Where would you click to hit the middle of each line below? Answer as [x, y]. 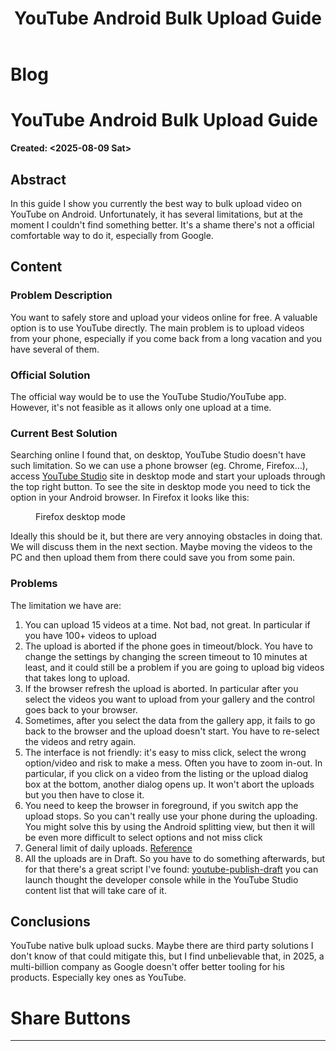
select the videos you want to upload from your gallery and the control [169, 699]
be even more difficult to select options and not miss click [143, 837]
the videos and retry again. [80, 741]
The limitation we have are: [66, 605]
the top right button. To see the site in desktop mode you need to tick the [160, 487]
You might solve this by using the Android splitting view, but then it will [169, 826]
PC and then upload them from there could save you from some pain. [153, 558]
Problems [34, 584]
